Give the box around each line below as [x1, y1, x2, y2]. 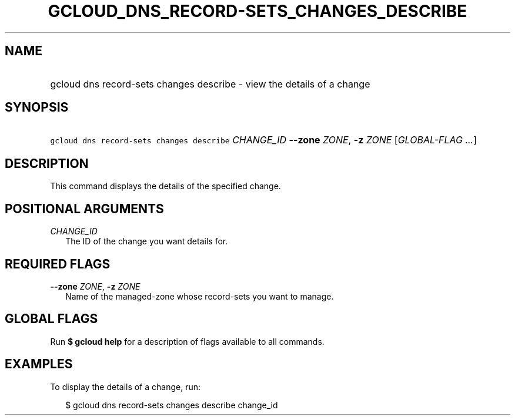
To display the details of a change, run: [50, 381, 201, 392]
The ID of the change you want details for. [65, 236, 228, 247]
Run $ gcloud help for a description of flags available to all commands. [50, 336, 325, 347]
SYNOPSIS [5, 100, 69, 115]
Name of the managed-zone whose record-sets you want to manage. [65, 291, 334, 301]
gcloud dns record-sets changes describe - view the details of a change [50, 78, 370, 90]
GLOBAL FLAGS [5, 311, 98, 327]
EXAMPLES [5, 357, 73, 372]
